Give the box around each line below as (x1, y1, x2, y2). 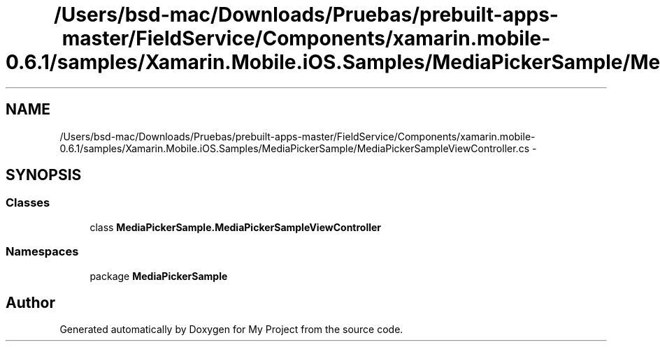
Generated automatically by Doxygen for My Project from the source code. (59, 323, 403, 336)
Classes (6, 195, 50, 210)
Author (6, 293, 55, 311)
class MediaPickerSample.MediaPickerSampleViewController (89, 221, 382, 233)
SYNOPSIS (6, 166, 82, 184)
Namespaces (6, 244, 79, 259)
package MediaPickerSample (89, 270, 228, 282)
